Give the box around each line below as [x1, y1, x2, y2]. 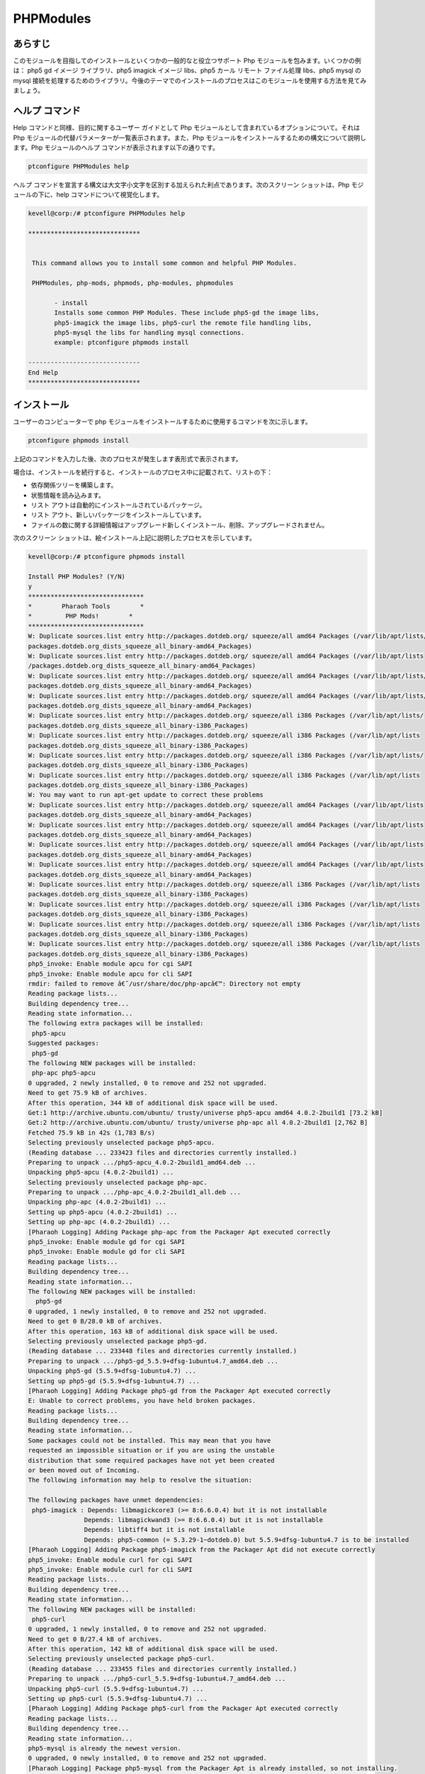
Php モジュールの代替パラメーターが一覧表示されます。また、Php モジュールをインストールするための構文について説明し [13, 133, 366, 142]
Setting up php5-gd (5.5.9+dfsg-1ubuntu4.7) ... [28, 1377, 200, 1385]
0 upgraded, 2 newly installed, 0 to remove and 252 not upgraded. [28, 1079, 268, 1087]
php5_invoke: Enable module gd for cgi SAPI [28, 1238, 186, 1246]
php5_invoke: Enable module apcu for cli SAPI [28, 969, 193, 978]
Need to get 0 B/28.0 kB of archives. [28, 1317, 163, 1326]
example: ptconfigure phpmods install [54, 338, 189, 347]
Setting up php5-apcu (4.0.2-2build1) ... [28, 1208, 178, 1216]
